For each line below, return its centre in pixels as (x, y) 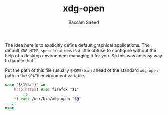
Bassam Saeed (84, 22)
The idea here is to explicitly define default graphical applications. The (77, 45)
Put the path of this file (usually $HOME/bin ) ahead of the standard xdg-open (82, 70)
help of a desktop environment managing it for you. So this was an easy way (83, 56)
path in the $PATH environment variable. (45, 75)
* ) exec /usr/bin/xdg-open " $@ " (48, 99)
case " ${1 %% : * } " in (25, 85)
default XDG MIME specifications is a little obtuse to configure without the (81, 50)
